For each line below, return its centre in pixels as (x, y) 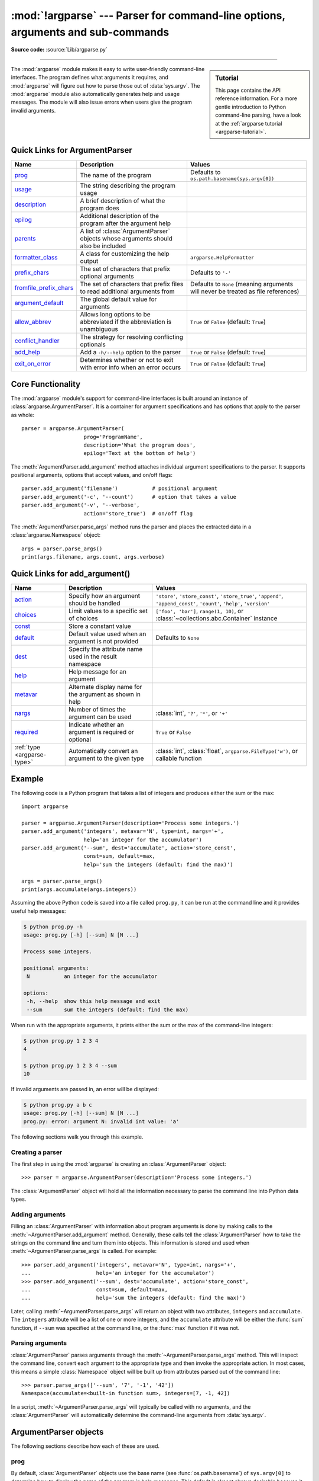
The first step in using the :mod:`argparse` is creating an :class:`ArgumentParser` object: (118, 1164)
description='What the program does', (140, 445)
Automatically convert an (103, 751)
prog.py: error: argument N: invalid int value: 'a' (101, 1121)
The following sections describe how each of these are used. (85, 1446)
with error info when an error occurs (131, 367)
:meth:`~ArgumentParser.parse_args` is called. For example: (84, 1251)
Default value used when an (107, 634)
